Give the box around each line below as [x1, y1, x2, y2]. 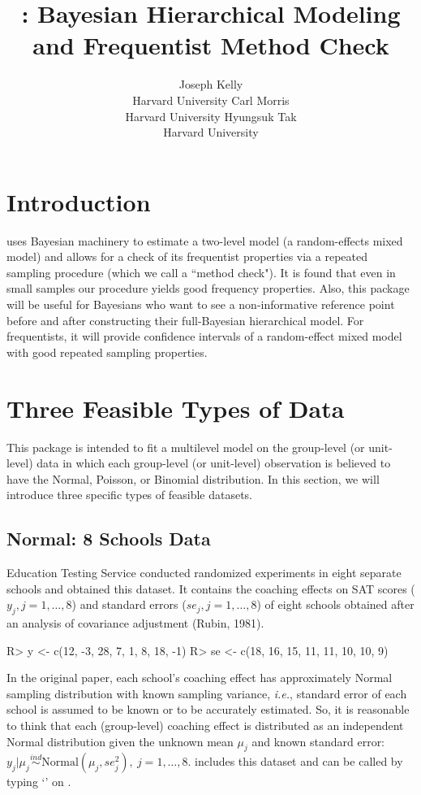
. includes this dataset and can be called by [187, 753, 403, 770]
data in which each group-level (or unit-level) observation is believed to [37, 454, 391, 471]
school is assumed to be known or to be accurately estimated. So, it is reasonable [6, 701, 410, 718]
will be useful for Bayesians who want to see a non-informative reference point [6, 296, 395, 312]
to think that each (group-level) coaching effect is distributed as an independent [6, 717, 404, 734]
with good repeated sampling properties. [6, 343, 208, 360]
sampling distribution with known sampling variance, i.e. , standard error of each [6, 684, 407, 702]
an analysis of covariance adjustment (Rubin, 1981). [6, 615, 264, 632]
